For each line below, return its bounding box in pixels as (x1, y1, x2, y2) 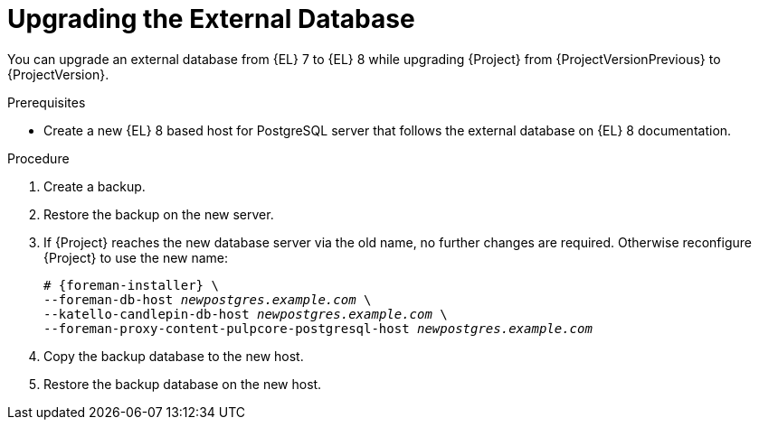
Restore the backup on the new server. (43, 206, 274, 222)
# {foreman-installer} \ (43, 277, 219, 292)
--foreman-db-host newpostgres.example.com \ (43, 292, 372, 307)
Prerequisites (7, 94, 86, 110)
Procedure (7, 150, 70, 166)
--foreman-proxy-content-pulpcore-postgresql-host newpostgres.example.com (43, 320, 593, 336)
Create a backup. (43, 178, 146, 194)
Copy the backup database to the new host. (43, 348, 304, 364)
